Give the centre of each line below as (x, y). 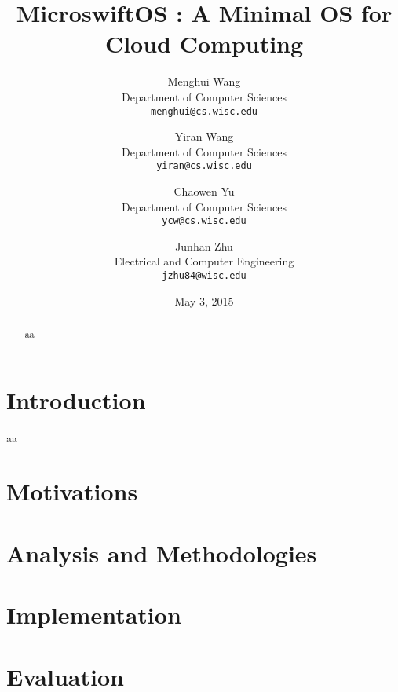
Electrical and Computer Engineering (204, 261)
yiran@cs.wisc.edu (204, 166)
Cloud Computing (204, 44)
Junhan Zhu (204, 245)
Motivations (72, 491)
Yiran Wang (204, 136)
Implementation (94, 615)
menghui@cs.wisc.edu (204, 111)
